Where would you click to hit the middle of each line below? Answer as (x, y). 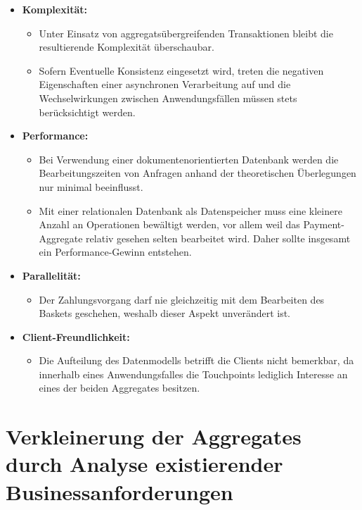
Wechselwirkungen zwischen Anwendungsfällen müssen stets (168, 98)
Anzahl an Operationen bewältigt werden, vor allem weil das (169, 224)
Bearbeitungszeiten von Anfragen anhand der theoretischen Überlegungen (198, 173)
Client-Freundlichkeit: (76, 336)
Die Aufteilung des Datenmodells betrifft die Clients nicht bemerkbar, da (196, 360)
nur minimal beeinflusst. (91, 186)
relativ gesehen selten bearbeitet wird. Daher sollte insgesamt (218, 238)
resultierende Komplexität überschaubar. (127, 47)
